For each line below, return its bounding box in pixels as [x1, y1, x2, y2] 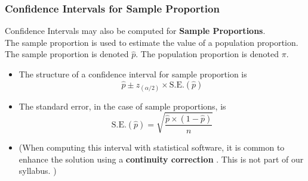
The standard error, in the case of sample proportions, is [19, 99, 226, 112]
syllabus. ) [19, 164, 57, 177]
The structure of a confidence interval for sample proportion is [19, 68, 247, 80]
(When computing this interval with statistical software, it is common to [19, 141, 285, 153]
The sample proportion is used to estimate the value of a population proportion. [5, 36, 298, 48]
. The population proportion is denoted [135, 48, 279, 60]
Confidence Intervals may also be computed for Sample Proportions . [5, 24, 266, 37]
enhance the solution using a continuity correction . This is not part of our [19, 152, 304, 165]
